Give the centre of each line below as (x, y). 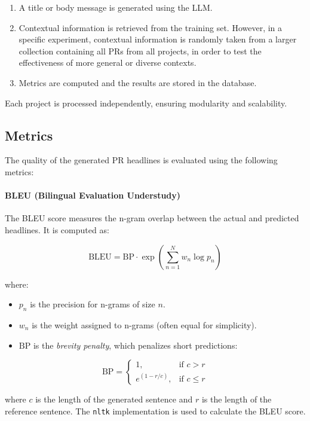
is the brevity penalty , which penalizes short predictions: (135, 345)
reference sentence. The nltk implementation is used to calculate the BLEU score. (155, 411)
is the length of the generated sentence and (114, 399)
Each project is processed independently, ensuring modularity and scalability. (146, 103)
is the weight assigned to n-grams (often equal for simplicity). (144, 324)
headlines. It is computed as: (57, 229)
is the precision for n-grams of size (93, 304)
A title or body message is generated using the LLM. (116, 7)
